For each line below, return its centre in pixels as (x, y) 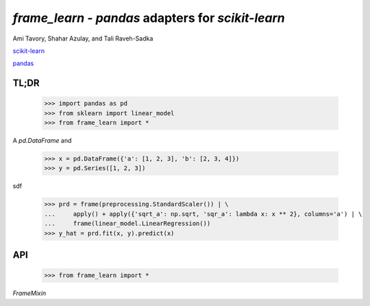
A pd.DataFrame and (42, 141)
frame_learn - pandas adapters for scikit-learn (149, 18)
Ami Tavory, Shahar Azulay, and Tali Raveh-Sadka (83, 38)
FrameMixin (29, 293)
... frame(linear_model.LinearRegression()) (127, 224)
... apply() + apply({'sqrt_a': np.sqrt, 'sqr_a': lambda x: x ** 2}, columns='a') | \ (203, 214)
